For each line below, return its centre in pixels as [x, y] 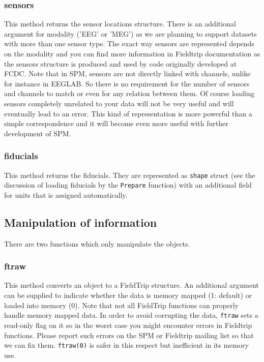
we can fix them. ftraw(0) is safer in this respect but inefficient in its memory [126, 345]
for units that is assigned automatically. [66, 194]
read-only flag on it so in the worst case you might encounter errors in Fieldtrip [128, 325]
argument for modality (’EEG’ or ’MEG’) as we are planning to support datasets [130, 33]
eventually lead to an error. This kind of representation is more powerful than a [128, 113]
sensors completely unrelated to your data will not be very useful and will [119, 103]
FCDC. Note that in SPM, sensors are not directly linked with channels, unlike [127, 73]
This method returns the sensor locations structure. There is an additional [120, 24]
